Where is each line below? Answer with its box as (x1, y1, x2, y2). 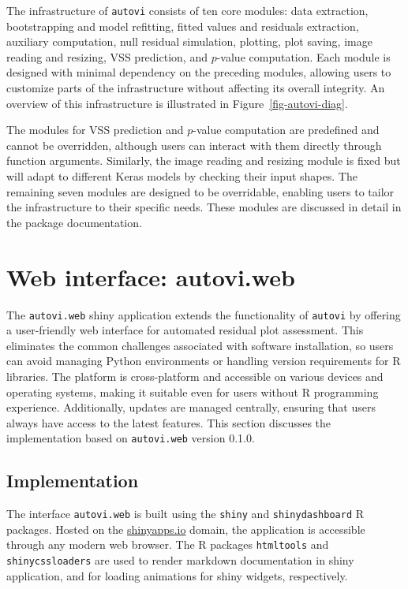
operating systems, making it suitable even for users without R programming (6, 383, 379, 400)
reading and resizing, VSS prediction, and (6, 48, 208, 65)
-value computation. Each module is (216, 48, 391, 65)
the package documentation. (6, 214, 142, 230)
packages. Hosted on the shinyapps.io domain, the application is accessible (6, 520, 365, 537)
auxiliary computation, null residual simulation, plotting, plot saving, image (6, 33, 372, 50)
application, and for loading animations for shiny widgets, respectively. (6, 567, 348, 583)
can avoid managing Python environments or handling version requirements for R (6, 352, 401, 369)
